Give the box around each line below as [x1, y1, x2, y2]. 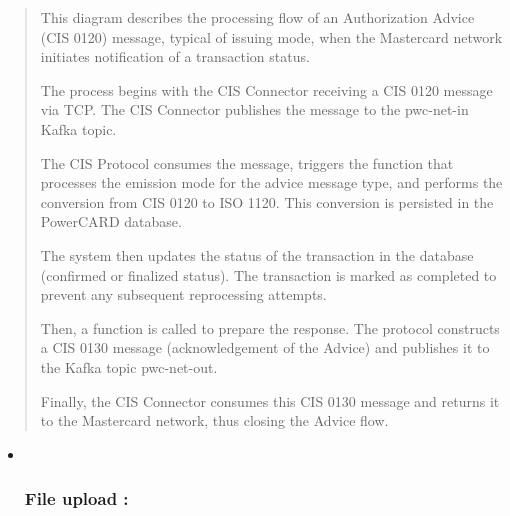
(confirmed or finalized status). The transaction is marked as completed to [40, 264, 497, 285]
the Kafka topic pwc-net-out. [40, 356, 218, 377]
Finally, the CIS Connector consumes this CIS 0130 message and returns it [40, 390, 500, 411]
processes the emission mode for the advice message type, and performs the [40, 172, 503, 193]
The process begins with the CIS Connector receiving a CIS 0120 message [40, 79, 493, 100]
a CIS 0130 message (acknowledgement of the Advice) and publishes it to [40, 337, 490, 358]
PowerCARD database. [40, 211, 182, 232]
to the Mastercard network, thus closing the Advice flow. [40, 410, 389, 431]
